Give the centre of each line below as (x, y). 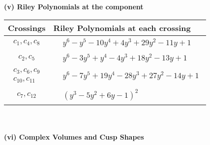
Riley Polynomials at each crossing (122, 28)
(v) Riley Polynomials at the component (74, 6)
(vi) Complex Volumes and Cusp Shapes (74, 136)
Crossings (27, 28)
